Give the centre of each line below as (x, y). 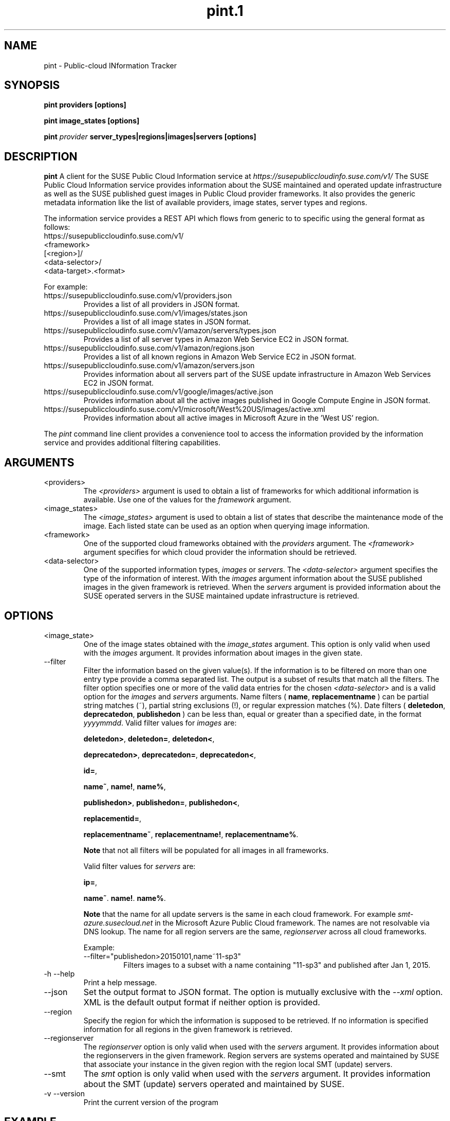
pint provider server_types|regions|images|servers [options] (150, 137)
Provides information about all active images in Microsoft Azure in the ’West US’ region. (231, 418)
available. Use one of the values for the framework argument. (187, 500)
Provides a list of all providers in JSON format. (162, 304)
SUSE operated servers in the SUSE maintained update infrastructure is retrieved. (221, 596)
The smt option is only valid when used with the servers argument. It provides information (257, 1073)
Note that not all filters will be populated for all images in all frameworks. (206, 850)
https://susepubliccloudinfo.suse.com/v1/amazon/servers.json (149, 366)
